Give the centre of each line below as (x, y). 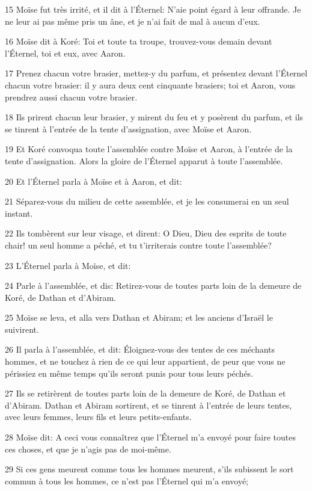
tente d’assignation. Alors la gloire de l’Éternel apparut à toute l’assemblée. (144, 160)
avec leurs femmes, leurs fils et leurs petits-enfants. (98, 417)
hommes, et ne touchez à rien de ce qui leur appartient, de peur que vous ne (145, 361)
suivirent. (22, 329)
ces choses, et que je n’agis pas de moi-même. (88, 449)
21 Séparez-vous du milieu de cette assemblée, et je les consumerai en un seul (147, 201)
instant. (19, 213)
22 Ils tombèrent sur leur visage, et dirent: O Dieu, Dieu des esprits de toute (146, 233)
